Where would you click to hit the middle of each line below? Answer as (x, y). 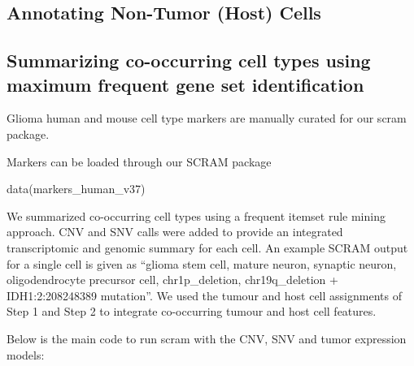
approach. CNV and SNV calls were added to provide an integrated (175, 232)
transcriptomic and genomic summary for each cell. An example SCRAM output (207, 247)
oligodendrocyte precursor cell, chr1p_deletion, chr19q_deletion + (172, 280)
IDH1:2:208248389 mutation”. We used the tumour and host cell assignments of (204, 295)
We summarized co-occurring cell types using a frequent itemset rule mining (196, 215)
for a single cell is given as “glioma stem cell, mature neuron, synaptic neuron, (202, 263)
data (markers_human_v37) (76, 189)
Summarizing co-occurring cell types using (189, 60)
